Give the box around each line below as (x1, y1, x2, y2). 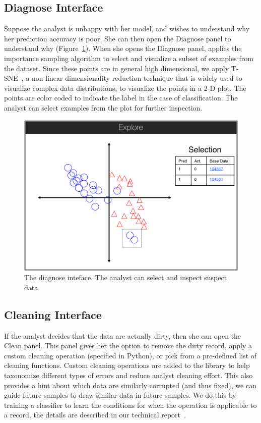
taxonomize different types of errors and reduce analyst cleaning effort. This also (4, 370, 253, 381)
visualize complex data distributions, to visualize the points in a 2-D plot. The (4, 82, 246, 93)
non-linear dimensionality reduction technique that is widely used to (32, 73, 242, 83)
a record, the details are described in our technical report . (4, 409, 186, 420)
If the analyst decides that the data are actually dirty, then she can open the (4, 330, 241, 341)
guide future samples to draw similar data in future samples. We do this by (4, 390, 236, 400)
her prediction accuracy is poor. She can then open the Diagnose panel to (4, 33, 231, 43)
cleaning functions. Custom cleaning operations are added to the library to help (4, 360, 250, 371)
